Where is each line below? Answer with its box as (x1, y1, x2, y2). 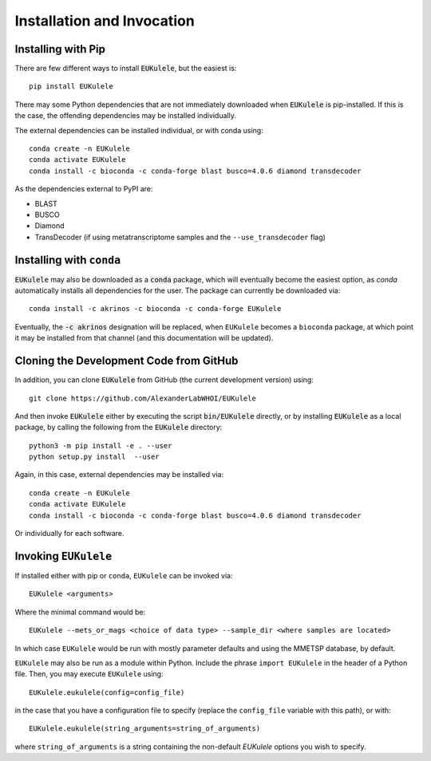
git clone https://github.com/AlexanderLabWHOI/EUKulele (29, 393, 257, 403)
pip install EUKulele (29, 82, 113, 91)
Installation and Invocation (14, 12, 195, 30)
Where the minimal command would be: (14, 607, 146, 617)
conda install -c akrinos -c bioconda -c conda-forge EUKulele (29, 304, 282, 313)
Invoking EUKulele (14, 549, 113, 562)
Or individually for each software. (14, 529, 125, 538)
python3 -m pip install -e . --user (29, 441, 172, 450)
